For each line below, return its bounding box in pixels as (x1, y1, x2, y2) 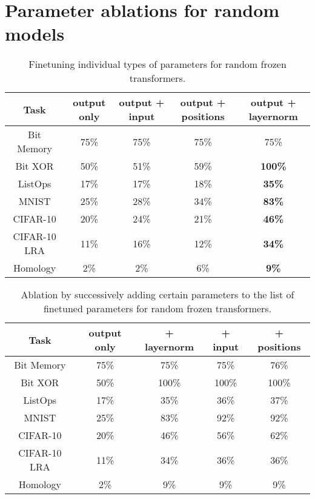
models (5, 21, 65, 46)
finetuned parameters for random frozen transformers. (43, 301, 272, 316)
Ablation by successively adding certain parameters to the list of (21, 287, 294, 302)
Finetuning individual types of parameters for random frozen (28, 57, 287, 72)
